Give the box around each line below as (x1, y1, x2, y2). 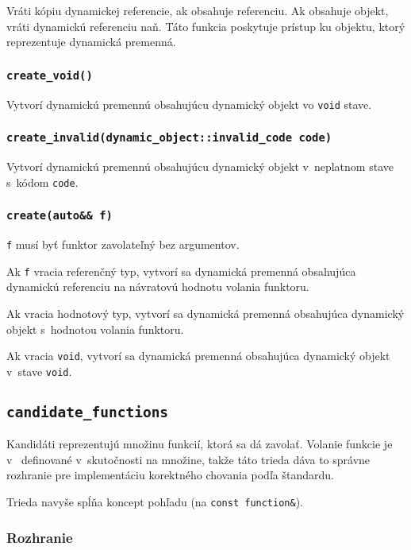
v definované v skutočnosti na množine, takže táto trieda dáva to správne (6, 451, 371, 467)
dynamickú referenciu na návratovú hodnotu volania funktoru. (6, 278, 309, 295)
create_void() (6, 68, 93, 82)
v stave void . (6, 362, 72, 379)
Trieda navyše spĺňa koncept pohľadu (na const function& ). (6, 494, 304, 509)
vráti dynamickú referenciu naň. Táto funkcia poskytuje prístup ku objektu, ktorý (6, 17, 405, 34)
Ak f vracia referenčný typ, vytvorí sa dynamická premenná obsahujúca (6, 262, 356, 279)
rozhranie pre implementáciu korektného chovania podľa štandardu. (6, 467, 334, 483)
